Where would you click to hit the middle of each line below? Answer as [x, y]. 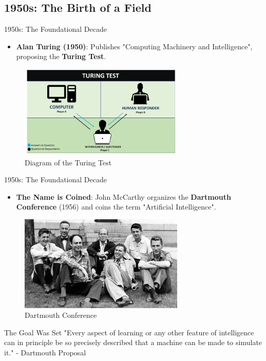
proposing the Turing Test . [61, 56]
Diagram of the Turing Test [68, 162]
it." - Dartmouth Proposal [45, 353]
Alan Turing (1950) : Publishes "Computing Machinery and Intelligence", [134, 46]
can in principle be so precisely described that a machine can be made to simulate [133, 342]
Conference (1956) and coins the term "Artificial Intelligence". [116, 207]
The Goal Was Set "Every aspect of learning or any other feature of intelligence [129, 332]
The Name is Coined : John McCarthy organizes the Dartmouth [123, 196]
